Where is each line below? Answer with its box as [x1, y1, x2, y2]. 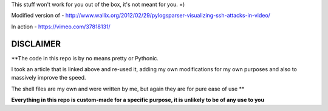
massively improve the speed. [11, 74, 86, 81]
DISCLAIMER [11, 39, 61, 49]
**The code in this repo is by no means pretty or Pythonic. [11, 54, 159, 62]
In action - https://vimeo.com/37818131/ [11, 23, 111, 30]
